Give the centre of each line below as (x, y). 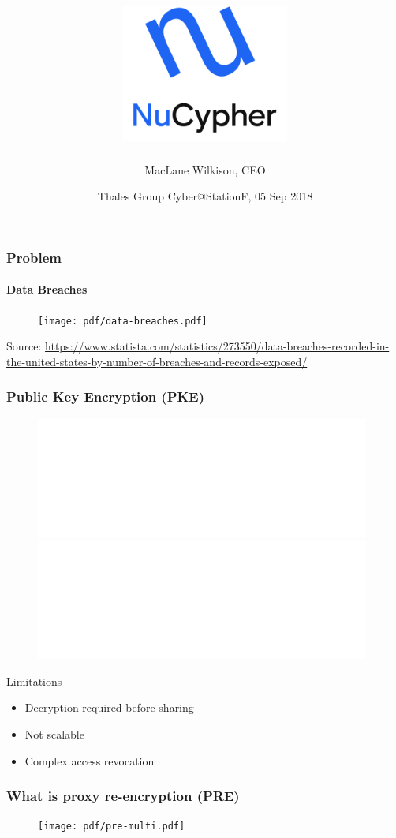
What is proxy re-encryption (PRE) (123, 796)
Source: (24, 346)
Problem (34, 257)
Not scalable (54, 733)
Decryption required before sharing (109, 707)
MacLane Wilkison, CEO (205, 169)
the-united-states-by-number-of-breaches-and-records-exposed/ (157, 361)
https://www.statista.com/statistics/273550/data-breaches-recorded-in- (217, 346)
